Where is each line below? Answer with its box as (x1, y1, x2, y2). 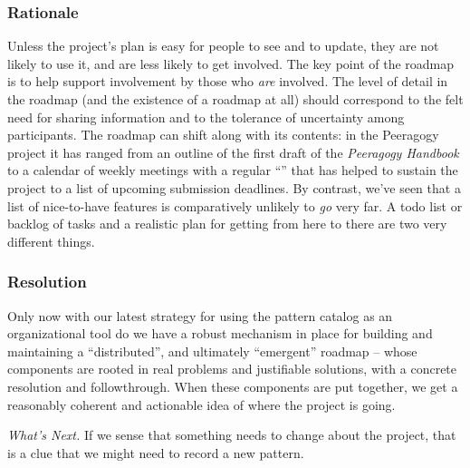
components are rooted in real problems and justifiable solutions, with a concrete (7, 359, 457, 378)
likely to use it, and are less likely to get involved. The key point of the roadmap (7, 54, 455, 73)
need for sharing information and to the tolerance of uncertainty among (7, 107, 405, 126)
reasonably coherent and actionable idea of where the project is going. (7, 395, 396, 414)
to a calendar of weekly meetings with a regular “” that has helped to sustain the (7, 161, 458, 180)
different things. (7, 231, 95, 250)
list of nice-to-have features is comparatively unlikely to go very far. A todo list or (7, 196, 463, 215)
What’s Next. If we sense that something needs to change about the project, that (7, 425, 456, 444)
